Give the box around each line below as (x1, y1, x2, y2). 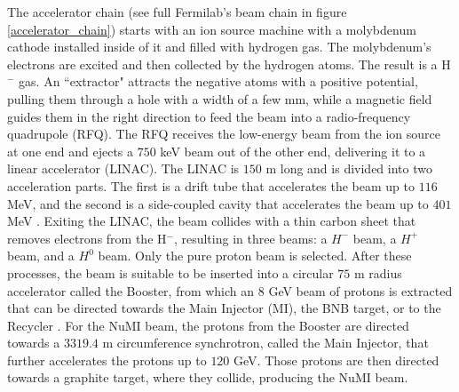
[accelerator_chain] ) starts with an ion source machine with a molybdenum (7, 20, 416, 38)
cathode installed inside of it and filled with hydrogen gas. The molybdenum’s (7, 37, 431, 56)
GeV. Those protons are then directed (233, 350, 439, 369)
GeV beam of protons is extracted (268, 281, 453, 300)
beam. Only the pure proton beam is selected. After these (98, 246, 412, 265)
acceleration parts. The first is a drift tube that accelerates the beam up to (7, 176, 415, 195)
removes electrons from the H (7, 228, 167, 247)
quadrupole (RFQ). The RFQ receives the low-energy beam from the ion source (7, 124, 440, 143)
